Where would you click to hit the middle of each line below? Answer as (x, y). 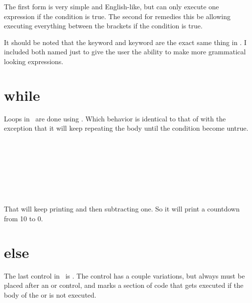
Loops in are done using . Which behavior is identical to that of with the (115, 118)
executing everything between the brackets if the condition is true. (103, 26)
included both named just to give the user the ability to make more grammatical (125, 52)
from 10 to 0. (23, 219)
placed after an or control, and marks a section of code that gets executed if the (124, 285)
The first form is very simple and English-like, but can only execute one (112, 6)
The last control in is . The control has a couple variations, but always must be (125, 275)
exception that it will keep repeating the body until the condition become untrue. (126, 128)
